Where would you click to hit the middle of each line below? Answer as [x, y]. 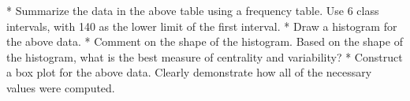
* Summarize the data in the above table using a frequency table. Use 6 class [193, 10]
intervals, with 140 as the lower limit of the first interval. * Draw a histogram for [202, 26]
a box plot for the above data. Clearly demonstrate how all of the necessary [189, 72]
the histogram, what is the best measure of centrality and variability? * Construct [205, 56]
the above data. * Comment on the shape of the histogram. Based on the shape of [205, 41]
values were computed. [61, 87]
